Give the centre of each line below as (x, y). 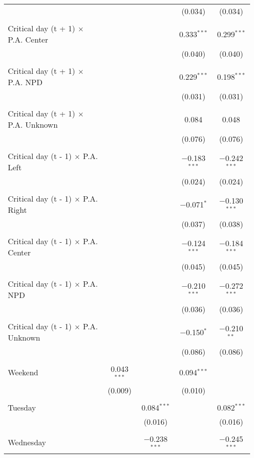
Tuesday (22, 407)
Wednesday (27, 442)
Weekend (23, 372)
